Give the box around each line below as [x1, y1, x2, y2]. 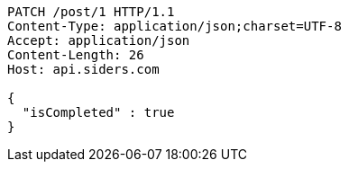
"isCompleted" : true [22, 105, 175, 120]
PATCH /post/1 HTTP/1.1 [7, 4, 175, 19]
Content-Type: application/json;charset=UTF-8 [7, 19, 342, 33]
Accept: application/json [7, 33, 190, 48]
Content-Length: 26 [7, 48, 144, 62]
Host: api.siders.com [7, 62, 160, 76]
